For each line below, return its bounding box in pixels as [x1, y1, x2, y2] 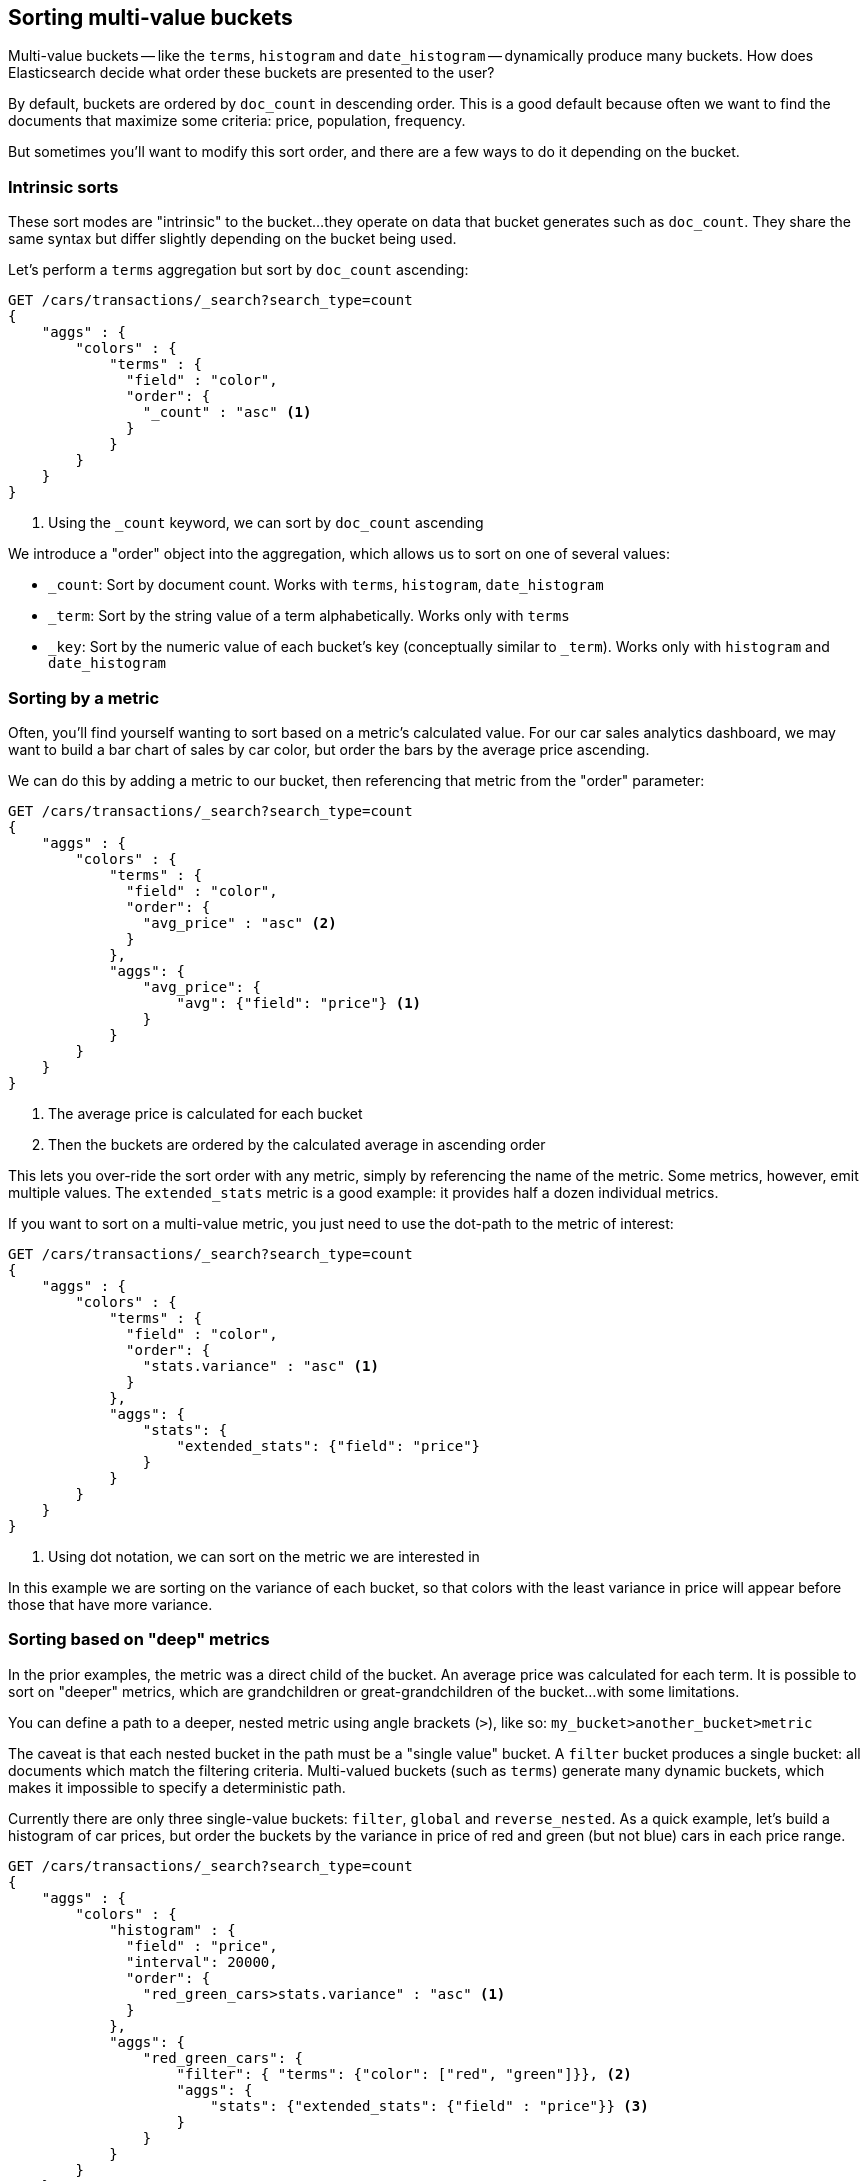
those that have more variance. [8, 1595, 213, 1613]
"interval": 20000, [126, 1953, 278, 1970]
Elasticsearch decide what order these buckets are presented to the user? [8, 64, 495, 82]
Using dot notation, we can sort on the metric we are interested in [48, 1547, 480, 1565]
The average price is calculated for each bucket [48, 1104, 363, 1122]
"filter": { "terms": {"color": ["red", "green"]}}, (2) [176, 2065, 632, 2082]
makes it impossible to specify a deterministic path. [8, 1778, 346, 1796]
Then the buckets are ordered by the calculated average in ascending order [48, 1135, 546, 1153]
